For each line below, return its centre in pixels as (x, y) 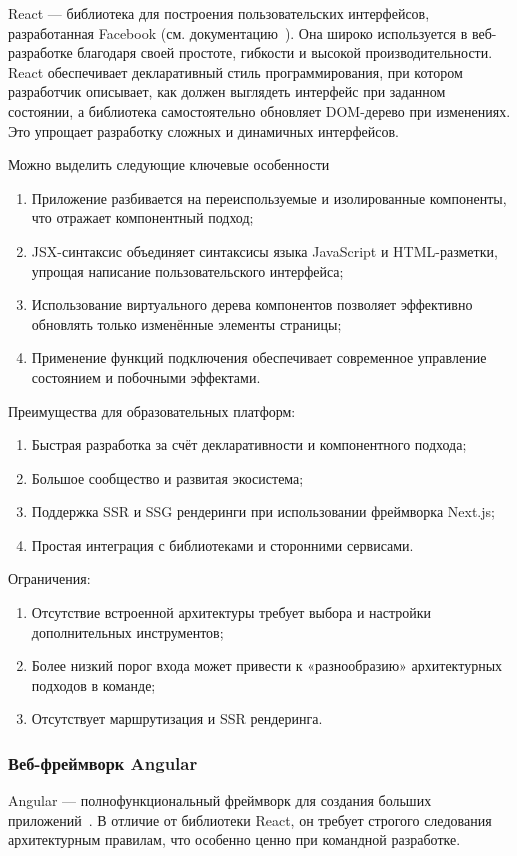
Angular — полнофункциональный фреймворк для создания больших (220, 800)
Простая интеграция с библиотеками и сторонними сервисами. (222, 544)
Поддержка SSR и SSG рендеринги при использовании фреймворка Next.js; (263, 511)
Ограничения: (49, 578)
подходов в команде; (93, 684)
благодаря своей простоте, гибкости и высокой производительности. (285, 52)
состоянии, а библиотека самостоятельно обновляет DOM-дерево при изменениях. (259, 110)
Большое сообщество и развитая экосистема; (167, 477)
